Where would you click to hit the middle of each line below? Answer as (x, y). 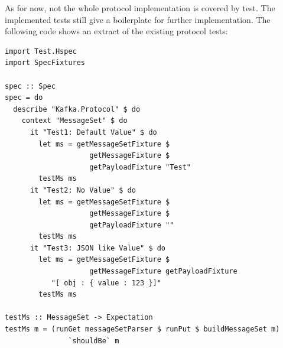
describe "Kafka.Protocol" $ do (77, 109)
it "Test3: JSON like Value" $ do (98, 248)
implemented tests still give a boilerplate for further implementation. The (138, 19)
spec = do (24, 98)
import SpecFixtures (45, 63)
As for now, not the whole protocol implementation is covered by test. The (140, 8)
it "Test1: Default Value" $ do (93, 132)
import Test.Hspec (41, 51)
